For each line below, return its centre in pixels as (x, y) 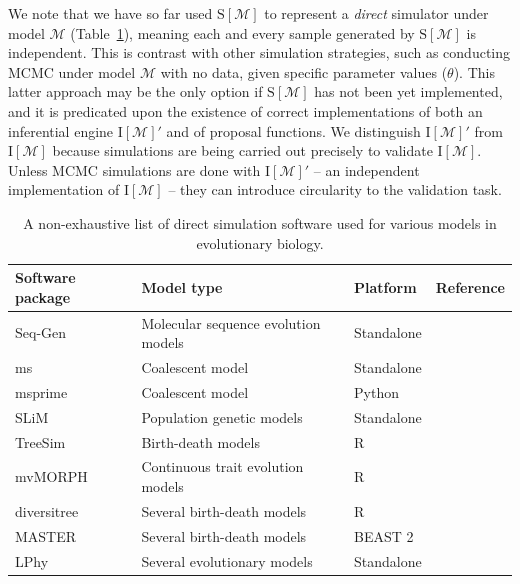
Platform (385, 286)
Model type (182, 286)
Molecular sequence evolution (231, 322)
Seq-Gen (41, 332)
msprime (41, 391)
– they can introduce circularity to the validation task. (335, 189)
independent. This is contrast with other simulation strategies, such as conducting (259, 52)
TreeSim (40, 441)
